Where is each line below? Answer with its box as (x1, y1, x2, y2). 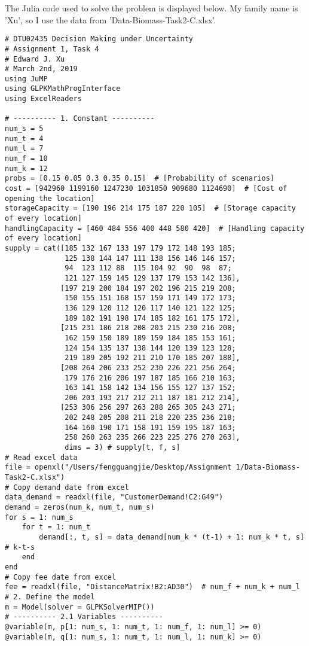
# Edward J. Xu (5, 54, 65, 63)
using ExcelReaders (5, 95, 82, 103)
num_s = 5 (5, 124, 44, 133)
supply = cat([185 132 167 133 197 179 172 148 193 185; (5, 243, 236, 252)
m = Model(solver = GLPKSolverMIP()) (5, 602, 155, 611)
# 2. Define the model (5, 592, 95, 601)
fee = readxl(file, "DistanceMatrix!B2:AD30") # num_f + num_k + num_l (5, 583, 300, 592)
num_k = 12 (5, 164, 48, 173)
